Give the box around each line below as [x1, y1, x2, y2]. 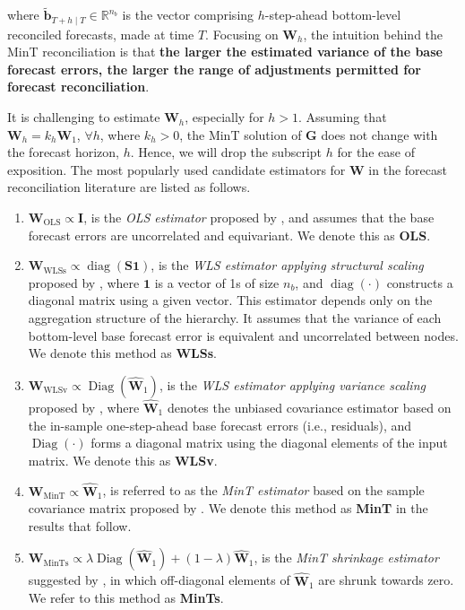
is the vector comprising [122, 5, 254, 24]
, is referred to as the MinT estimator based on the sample [102, 481, 425, 500]
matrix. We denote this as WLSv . [28, 450, 218, 469]
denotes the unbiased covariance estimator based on [167, 397, 452, 416]
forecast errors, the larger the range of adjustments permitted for [7, 59, 421, 78]
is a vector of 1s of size [154, 273, 280, 292]
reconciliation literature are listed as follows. [7, 178, 251, 196]
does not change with [321, 125, 438, 144]
